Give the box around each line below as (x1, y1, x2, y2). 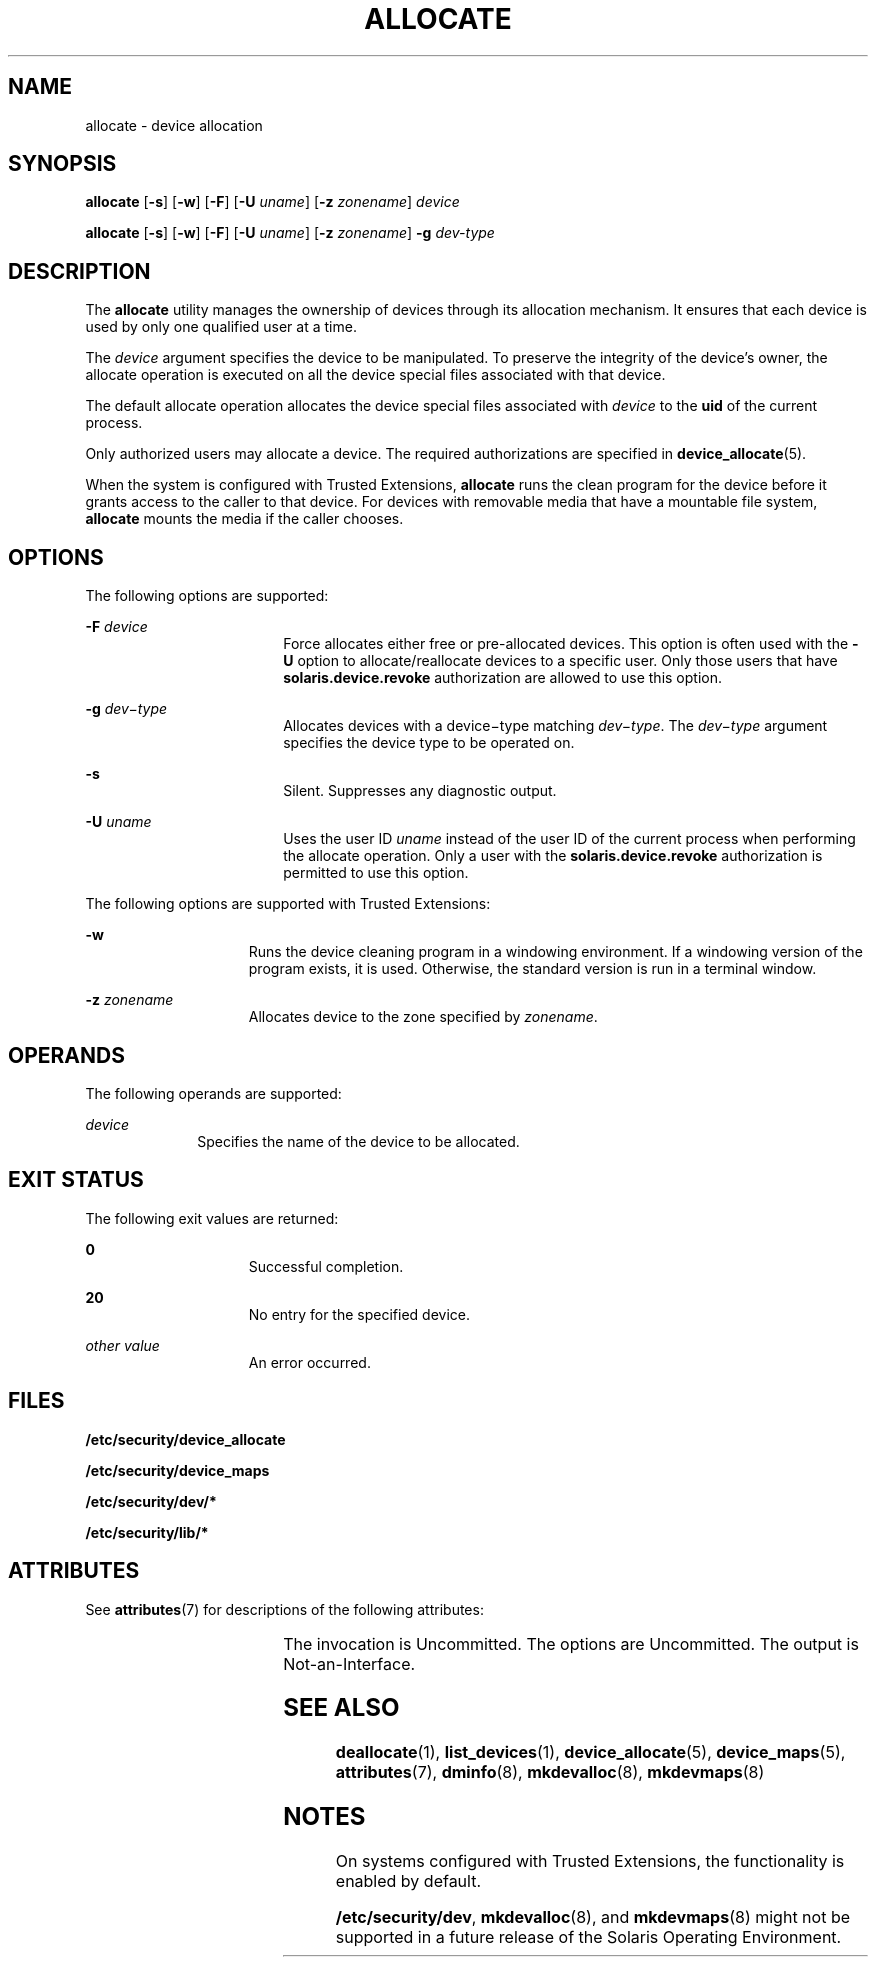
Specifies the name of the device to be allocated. (197, 1132, 520, 1150)
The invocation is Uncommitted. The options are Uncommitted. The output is (283, 1633, 859, 1654)
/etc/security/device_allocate (85, 1430, 286, 1448)
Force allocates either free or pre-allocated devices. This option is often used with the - (283, 635, 859, 653)
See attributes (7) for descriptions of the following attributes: (85, 1600, 484, 1618)
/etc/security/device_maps (85, 1461, 270, 1479)
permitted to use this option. (283, 864, 469, 882)
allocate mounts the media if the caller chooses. (85, 510, 404, 528)
